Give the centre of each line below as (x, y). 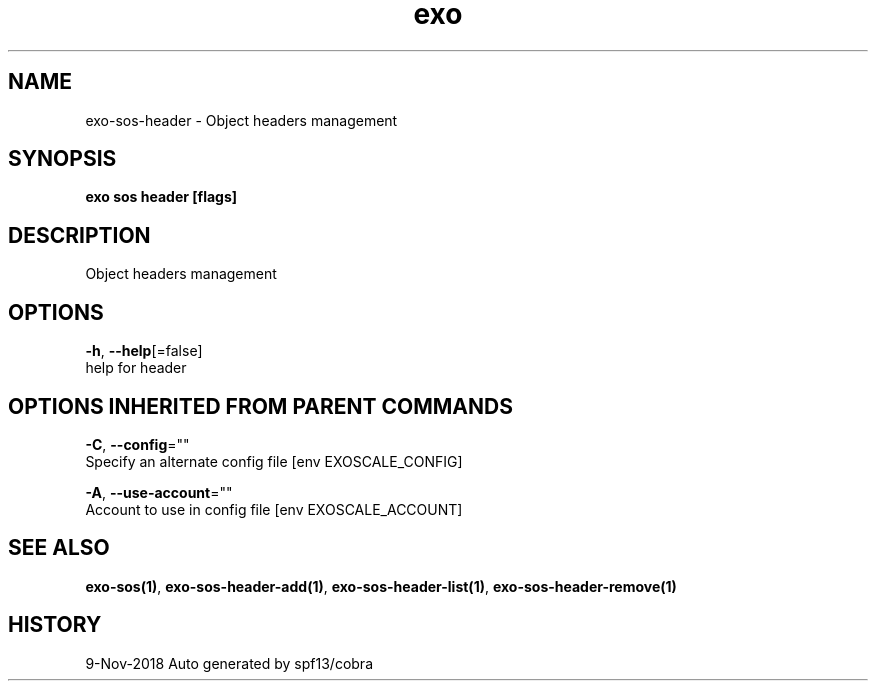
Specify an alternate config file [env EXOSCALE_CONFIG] (274, 461)
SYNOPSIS (62, 159)
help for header (136, 368)
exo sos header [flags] (161, 197)
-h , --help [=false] (144, 351)
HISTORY (55, 625)
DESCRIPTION (79, 235)
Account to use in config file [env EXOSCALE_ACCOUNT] (274, 509)
